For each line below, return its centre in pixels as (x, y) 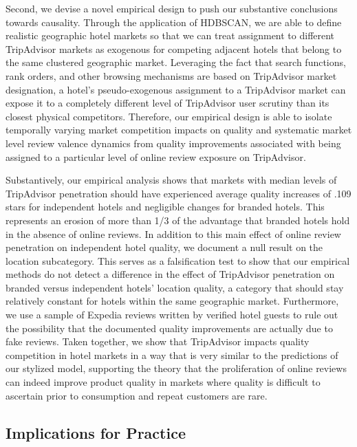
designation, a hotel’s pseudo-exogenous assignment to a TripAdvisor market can (176, 89)
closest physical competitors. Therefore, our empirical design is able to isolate (169, 116)
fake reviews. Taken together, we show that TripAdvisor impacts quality (158, 341)
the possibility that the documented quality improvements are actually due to (169, 328)
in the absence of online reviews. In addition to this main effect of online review (173, 233)
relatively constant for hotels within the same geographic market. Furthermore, (172, 301)
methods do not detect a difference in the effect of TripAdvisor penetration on (170, 274)
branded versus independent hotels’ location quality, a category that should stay (175, 287)
